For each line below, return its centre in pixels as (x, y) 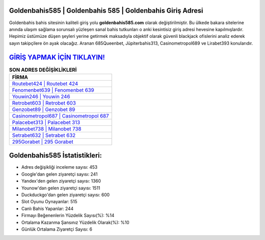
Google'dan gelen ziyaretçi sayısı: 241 (59, 174)
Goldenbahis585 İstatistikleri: (55, 156)
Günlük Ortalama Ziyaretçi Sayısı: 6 (57, 229)
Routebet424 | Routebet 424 (45, 84)
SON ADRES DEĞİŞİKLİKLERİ (43, 70)
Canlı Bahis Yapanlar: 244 (47, 209)
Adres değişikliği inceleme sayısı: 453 (59, 167)
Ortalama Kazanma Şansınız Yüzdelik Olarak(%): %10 (75, 222)
